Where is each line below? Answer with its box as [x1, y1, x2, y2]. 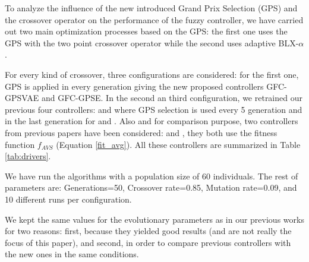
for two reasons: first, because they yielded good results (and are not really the [5, 225, 292, 237]
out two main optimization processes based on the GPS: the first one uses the [5, 25, 288, 37]
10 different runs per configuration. [5, 192, 132, 205]
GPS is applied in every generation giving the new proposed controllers [5, 80, 264, 92]
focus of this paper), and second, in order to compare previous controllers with [5, 236, 291, 248]
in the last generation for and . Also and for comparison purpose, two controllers [5, 115, 298, 127]
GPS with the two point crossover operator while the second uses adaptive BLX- [5, 36, 299, 49]
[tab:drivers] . [5, 150, 51, 162]
